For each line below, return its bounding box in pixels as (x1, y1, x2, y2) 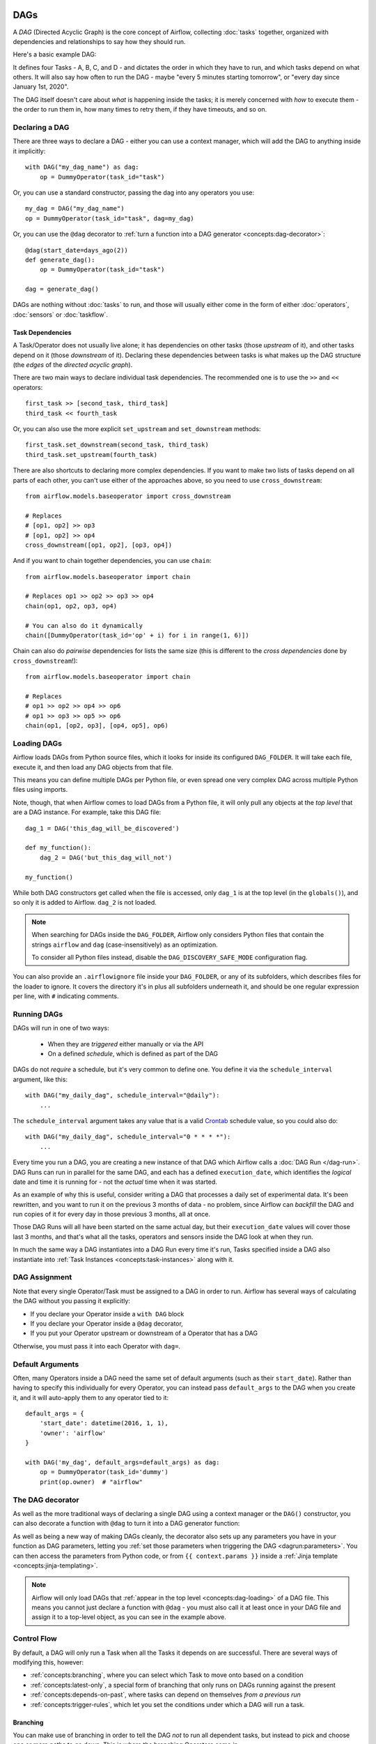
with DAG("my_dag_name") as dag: (25, 163, 139, 171)
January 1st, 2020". (13, 82, 69, 91)
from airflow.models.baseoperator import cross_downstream (25, 492, 231, 500)
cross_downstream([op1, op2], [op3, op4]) (25, 541, 173, 549)
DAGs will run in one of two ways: (13, 1024, 109, 1032)
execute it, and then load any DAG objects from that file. (13, 762, 173, 771)
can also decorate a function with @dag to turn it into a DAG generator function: (13, 1519, 240, 1528)
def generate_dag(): (25, 255, 95, 264)
